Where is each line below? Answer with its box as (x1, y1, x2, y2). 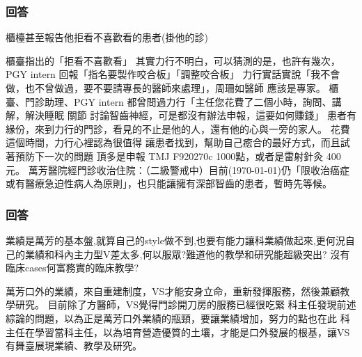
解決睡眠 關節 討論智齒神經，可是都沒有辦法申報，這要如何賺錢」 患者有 (24, 108, 356, 122)
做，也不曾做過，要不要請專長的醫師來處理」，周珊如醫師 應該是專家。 (6, 81, 326, 95)
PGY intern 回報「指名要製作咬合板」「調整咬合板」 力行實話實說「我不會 (6, 67, 340, 81)
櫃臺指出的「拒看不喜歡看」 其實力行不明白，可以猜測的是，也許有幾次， (6, 53, 340, 68)
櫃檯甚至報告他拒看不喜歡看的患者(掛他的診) (6, 30, 208, 45)
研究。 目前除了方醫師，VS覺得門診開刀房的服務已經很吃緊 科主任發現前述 (15, 297, 356, 312)
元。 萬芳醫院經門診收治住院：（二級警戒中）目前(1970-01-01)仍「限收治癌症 (6, 162, 349, 177)
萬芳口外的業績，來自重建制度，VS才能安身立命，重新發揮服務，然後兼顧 (6, 283, 340, 298)
